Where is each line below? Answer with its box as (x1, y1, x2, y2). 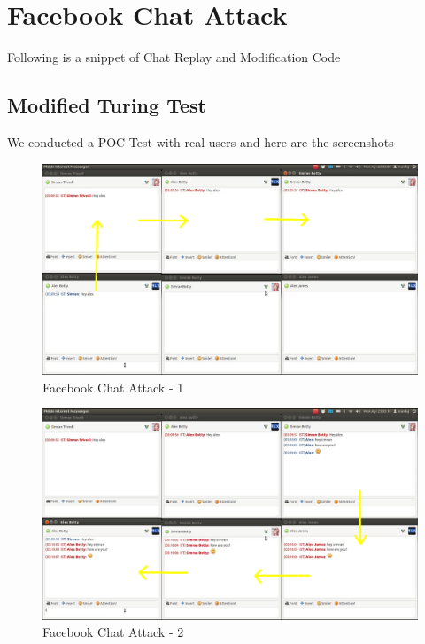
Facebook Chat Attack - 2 (42, 623, 184, 641)
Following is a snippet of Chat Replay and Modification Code (7, 48, 341, 66)
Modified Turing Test (7, 91, 206, 119)
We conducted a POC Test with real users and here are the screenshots (7, 132, 394, 151)
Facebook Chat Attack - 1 (42, 377, 184, 396)
